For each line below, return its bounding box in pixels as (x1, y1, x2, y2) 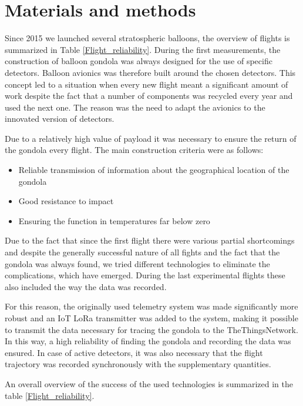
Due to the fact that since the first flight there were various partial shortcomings (5, 234, 295, 247)
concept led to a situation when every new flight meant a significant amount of (5, 78, 288, 90)
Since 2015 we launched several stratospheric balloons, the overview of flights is (5, 32, 290, 44)
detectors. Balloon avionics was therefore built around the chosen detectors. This (5, 66, 296, 78)
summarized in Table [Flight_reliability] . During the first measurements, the (5, 43, 281, 55)
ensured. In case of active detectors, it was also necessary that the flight (5, 346, 263, 358)
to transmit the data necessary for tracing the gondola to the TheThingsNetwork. (5, 323, 298, 335)
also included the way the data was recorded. (5, 280, 167, 292)
